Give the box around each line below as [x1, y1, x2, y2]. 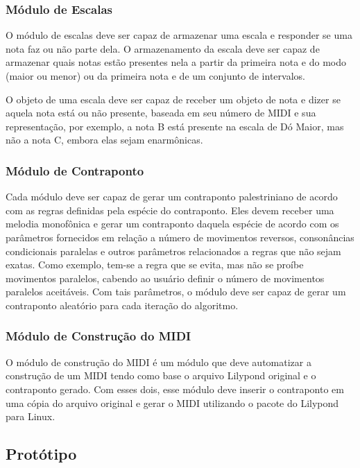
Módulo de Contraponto [6, 162, 144, 179]
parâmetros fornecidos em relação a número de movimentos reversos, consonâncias [6, 229, 354, 244]
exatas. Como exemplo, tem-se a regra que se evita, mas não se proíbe [6, 257, 304, 272]
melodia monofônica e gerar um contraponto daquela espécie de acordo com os [6, 216, 339, 231]
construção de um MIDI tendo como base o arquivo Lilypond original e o [6, 368, 316, 383]
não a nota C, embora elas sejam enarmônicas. [6, 132, 203, 147]
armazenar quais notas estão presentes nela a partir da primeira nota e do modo [6, 55, 347, 69]
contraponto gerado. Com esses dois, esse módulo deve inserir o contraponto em [6, 381, 344, 396]
